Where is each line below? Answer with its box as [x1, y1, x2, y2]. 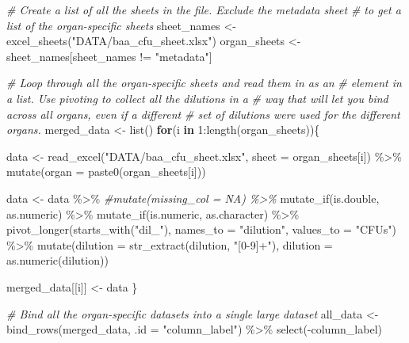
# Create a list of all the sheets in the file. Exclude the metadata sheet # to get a [6, 2, 401, 17]
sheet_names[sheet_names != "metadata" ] [6, 48, 212, 64]
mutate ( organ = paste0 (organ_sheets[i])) [6, 163, 206, 180]
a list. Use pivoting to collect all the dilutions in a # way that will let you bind [6, 90, 388, 106]
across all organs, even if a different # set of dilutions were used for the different [6, 105, 400, 122]
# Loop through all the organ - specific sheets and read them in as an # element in [6, 74, 402, 91]
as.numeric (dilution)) [6, 252, 109, 269]
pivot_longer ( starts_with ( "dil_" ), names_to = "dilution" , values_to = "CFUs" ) [6, 221, 396, 238]
